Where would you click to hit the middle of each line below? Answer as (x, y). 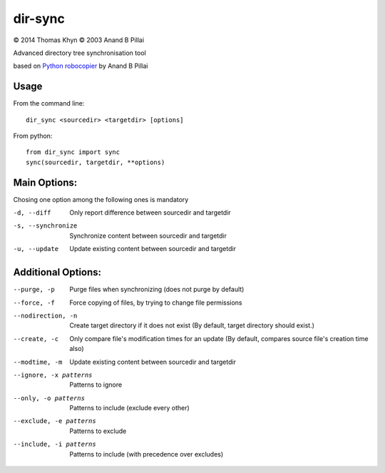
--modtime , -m (38, 362)
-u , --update (36, 249)
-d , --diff (32, 213)
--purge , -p (34, 290)
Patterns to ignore (96, 385)
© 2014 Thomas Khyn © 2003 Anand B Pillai (79, 40)
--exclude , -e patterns (55, 421)
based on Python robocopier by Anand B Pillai (81, 66)
